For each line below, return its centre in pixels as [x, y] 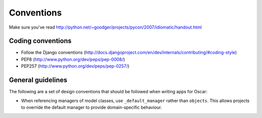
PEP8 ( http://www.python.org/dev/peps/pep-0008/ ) [73, 59]
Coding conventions [40, 41]
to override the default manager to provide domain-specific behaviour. [91, 107]
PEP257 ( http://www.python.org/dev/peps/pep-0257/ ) [75, 66]
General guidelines [38, 80]
